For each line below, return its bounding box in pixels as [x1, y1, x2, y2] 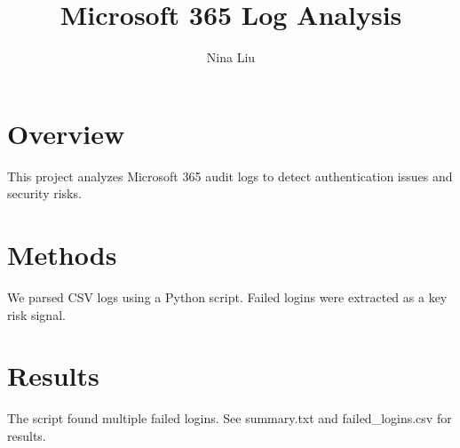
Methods [7, 236, 117, 273]
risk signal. [7, 305, 66, 324]
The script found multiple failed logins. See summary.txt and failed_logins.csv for [7, 409, 452, 428]
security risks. [7, 184, 82, 203]
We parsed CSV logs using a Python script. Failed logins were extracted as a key [7, 287, 448, 306]
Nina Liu [206, 48, 256, 67]
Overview [7, 115, 125, 151]
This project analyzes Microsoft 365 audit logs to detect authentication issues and [7, 166, 453, 185]
